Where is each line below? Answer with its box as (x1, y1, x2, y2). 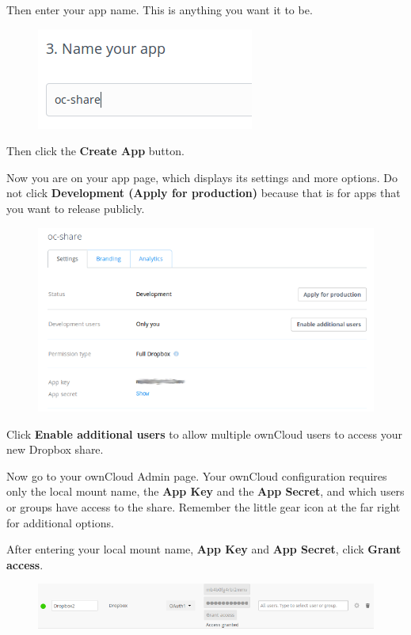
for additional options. (6, 514, 114, 530)
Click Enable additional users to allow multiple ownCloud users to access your (6, 425, 402, 442)
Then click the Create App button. (6, 143, 185, 159)
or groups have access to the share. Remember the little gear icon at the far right (6, 499, 401, 515)
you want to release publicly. (6, 200, 145, 216)
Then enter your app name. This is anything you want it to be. (6, 2, 313, 17)
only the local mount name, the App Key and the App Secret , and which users (6, 483, 405, 500)
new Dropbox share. (6, 441, 104, 458)
